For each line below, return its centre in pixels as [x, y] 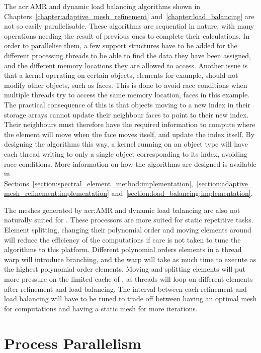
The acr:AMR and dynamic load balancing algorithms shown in [102, 6]
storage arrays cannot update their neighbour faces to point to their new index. [126, 114]
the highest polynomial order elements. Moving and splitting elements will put [125, 269]
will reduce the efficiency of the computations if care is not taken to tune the [122, 239]
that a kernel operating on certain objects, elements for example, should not [121, 75]
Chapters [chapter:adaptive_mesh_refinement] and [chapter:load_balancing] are [129, 16]
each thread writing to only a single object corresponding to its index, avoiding [126, 153]
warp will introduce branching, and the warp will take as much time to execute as [130, 259]
